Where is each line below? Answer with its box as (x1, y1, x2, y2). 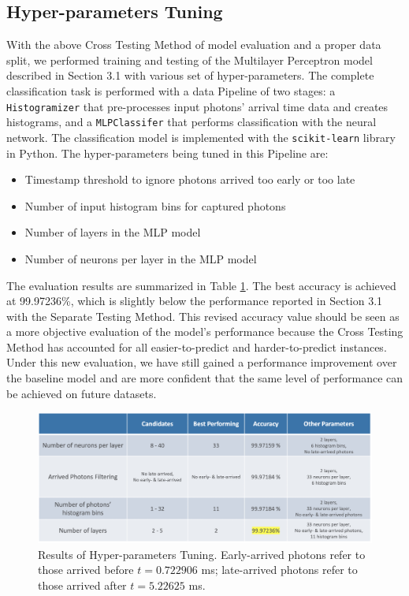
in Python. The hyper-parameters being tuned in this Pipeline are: (6, 144, 329, 161)
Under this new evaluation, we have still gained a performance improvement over (6, 354, 397, 371)
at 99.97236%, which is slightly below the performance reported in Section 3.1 (6, 292, 383, 309)
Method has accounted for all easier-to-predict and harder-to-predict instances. (6, 338, 387, 355)
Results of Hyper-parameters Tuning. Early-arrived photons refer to (38, 546, 366, 562)
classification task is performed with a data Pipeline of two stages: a (6, 82, 336, 99)
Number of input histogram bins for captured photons (24, 197, 286, 214)
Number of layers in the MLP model (24, 224, 201, 240)
